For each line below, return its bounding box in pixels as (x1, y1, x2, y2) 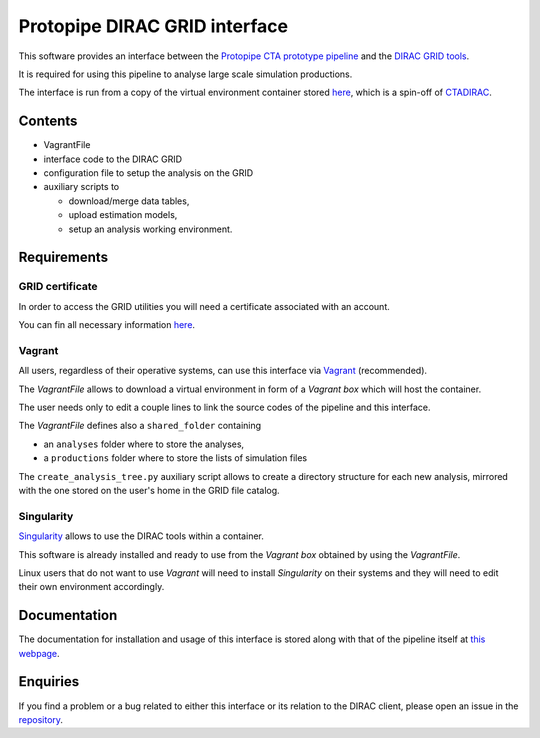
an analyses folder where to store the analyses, (43, 438, 245, 450)
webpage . (18, 647, 60, 659)
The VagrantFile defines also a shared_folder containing (18, 420, 262, 432)
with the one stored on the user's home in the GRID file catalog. (18, 485, 280, 496)
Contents (18, 113, 78, 130)
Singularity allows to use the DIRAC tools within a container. (18, 530, 264, 542)
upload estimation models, (68, 209, 178, 221)
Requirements (18, 249, 109, 266)
